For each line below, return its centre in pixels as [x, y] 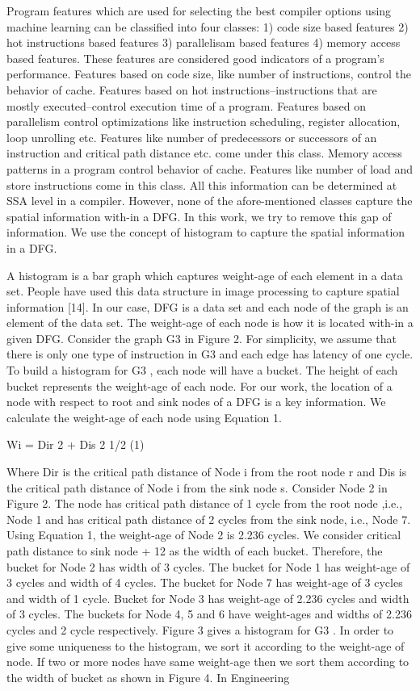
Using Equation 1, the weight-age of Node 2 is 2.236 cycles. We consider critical [204, 535]
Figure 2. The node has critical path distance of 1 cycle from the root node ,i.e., [205, 503]
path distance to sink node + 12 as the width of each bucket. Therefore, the [195, 551]
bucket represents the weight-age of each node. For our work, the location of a [199, 385]
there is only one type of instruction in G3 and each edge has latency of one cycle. [210, 354]
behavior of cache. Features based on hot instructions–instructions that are [192, 89]
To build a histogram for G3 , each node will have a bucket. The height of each [202, 370]
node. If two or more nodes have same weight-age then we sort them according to [208, 662]
